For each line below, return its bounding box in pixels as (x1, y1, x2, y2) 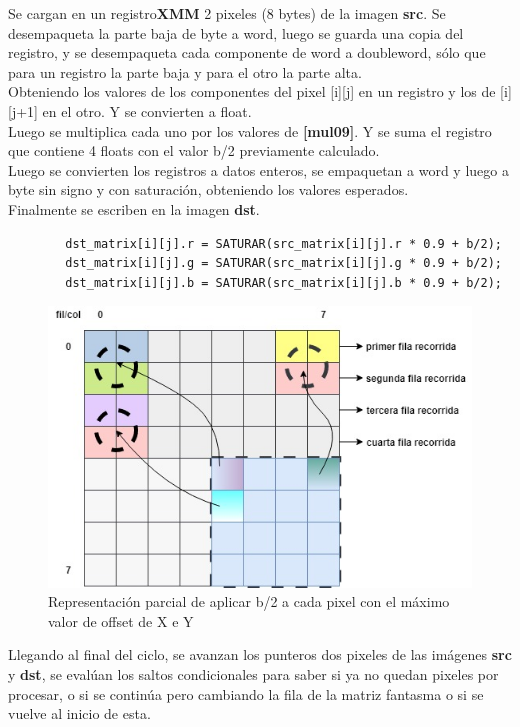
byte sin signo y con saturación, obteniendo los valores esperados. (8, 179, 409, 200)
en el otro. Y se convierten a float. (42, 100, 252, 121)
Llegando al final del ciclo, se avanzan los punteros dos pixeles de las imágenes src (8, 644, 512, 665)
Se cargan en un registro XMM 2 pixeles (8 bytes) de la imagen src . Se (8, 3, 446, 23)
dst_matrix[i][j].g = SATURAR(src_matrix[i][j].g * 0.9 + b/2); (65, 256, 502, 271)
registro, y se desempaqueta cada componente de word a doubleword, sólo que (8, 42, 486, 63)
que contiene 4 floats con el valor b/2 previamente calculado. (8, 140, 380, 161)
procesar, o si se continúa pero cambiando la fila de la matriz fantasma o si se (8, 683, 484, 704)
